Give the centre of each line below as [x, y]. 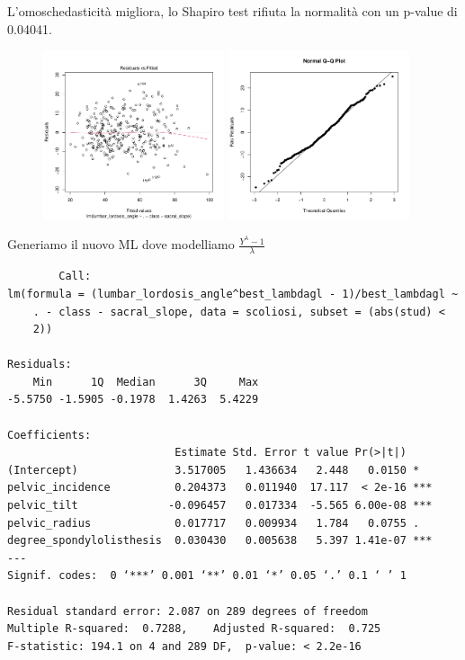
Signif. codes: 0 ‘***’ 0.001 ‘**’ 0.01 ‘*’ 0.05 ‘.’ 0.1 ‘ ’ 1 [207, 576]
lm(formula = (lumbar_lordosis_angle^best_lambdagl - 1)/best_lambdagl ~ [233, 294]
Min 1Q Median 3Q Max [146, 382]
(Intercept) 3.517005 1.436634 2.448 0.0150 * [214, 470]
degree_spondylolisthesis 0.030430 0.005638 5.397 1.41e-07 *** [220, 541]
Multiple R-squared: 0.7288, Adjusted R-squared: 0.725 [194, 629]
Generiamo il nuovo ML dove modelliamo [121, 244]
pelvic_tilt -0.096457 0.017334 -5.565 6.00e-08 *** [220, 506]
